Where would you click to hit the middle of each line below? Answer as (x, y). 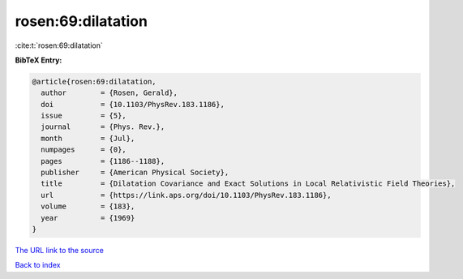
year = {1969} (88, 218)
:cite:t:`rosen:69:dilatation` (59, 45)
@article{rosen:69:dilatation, (94, 82)
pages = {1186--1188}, (103, 161)
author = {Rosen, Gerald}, (109, 93)
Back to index (38, 265)
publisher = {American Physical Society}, (135, 173)
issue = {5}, (84, 116)
